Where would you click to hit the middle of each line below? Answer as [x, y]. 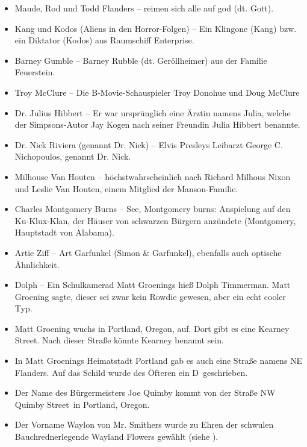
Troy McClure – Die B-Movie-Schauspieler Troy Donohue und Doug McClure [157, 92]
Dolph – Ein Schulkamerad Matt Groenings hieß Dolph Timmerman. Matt [153, 285]
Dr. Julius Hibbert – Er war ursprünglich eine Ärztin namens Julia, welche [153, 112]
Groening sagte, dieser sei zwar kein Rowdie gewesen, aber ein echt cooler [150, 296]
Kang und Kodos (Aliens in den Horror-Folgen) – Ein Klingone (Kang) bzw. [156, 28]
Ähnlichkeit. [37, 264]
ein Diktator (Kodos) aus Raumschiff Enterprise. [104, 40]
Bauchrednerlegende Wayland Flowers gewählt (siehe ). [116, 436]
